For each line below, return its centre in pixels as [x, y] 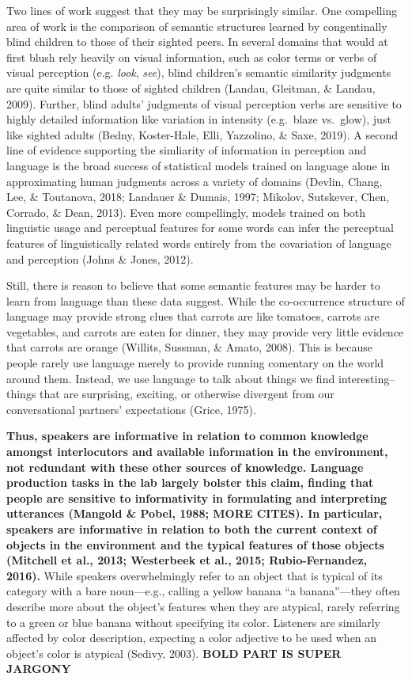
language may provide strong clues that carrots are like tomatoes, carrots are [193, 316]
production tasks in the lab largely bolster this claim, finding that [190, 482]
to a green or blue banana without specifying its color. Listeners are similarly [193, 622]
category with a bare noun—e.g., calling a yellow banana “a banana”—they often [203, 591]
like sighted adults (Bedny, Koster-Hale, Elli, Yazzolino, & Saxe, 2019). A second [202, 134]
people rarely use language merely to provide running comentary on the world [195, 363]
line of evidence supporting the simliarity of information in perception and [187, 150]
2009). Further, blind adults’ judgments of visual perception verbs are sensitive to [204, 103]
